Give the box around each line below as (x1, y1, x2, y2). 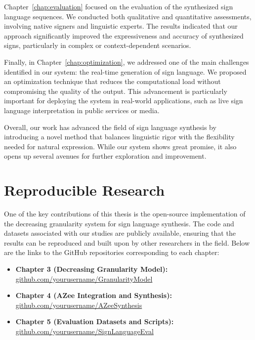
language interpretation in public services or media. (4, 105, 160, 115)
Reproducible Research (4, 180, 165, 200)
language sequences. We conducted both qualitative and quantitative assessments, (4, 11, 252, 21)
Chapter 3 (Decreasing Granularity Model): (15, 264, 168, 274)
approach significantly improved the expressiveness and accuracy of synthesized (4, 30, 244, 41)
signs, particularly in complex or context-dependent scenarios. (4, 40, 191, 50)
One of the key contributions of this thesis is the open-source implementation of (4, 209, 246, 219)
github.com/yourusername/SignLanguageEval (15, 326, 154, 336)
